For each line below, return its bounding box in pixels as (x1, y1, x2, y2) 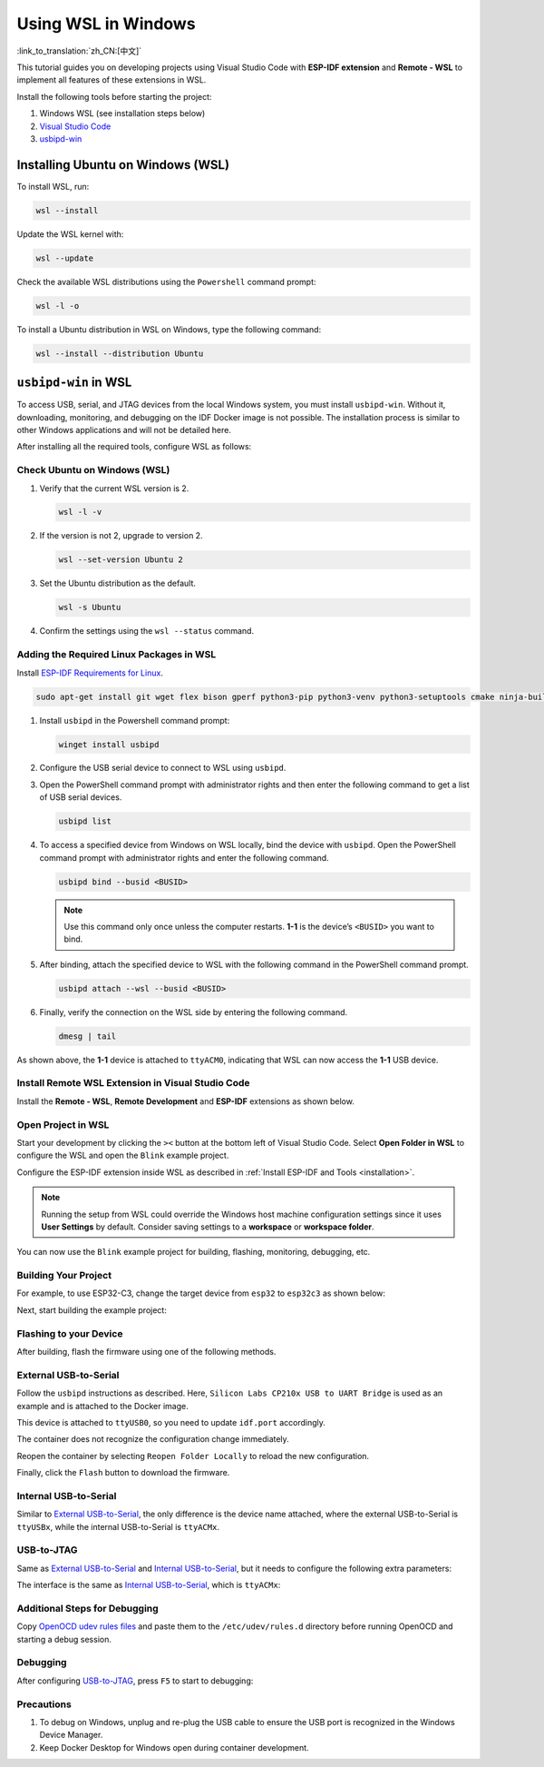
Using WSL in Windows (16, 14, 196, 34)
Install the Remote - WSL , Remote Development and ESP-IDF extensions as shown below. (16, 1095, 355, 1107)
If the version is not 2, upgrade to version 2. (39, 530, 203, 541)
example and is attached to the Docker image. (16, 1400, 189, 1411)
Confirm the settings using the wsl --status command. (39, 626, 254, 637)
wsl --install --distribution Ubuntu (35, 348, 204, 359)
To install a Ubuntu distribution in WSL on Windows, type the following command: (16, 323, 322, 335)
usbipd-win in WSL (16, 375, 132, 390)
